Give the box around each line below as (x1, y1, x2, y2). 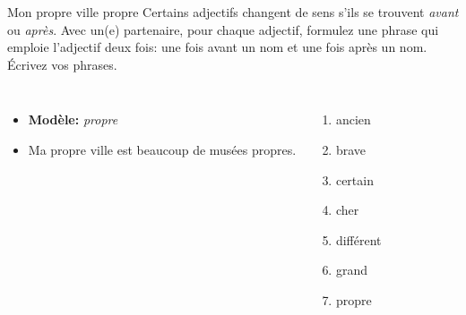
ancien (335, 110, 371, 129)
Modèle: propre (28, 110, 118, 129)
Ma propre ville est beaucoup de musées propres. (28, 140, 297, 158)
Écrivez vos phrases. (7, 55, 117, 73)
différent (335, 230, 382, 249)
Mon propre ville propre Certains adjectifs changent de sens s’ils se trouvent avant (7, 3, 459, 21)
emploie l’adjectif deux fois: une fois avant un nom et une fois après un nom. (7, 38, 427, 56)
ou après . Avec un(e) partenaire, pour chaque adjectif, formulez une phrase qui (7, 20, 439, 38)
